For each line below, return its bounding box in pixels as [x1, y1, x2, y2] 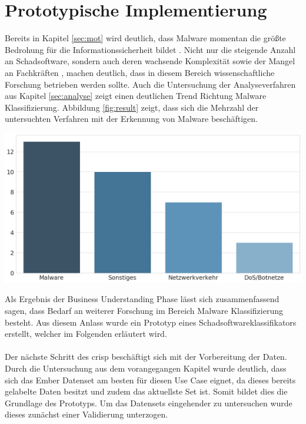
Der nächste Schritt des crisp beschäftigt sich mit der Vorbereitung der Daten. [5, 350, 287, 363]
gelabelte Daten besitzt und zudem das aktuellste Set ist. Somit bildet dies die [5, 385, 288, 397]
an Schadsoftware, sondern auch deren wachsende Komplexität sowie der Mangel [5, 55, 295, 67]
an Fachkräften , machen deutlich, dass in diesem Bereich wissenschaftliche [5, 66, 275, 78]
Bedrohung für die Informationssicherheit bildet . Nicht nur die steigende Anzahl [5, 43, 296, 55]
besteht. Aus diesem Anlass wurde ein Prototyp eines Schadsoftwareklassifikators [5, 316, 297, 328]
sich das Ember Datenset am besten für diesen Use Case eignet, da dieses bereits [5, 373, 296, 386]
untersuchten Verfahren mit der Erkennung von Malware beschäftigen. [5, 112, 258, 125]
